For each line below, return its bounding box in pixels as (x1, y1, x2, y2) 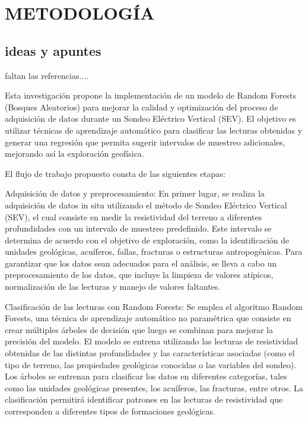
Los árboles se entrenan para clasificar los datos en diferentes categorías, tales (5, 370, 287, 382)
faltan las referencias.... (5, 69, 89, 81)
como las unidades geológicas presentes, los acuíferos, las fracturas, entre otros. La (5, 381, 303, 394)
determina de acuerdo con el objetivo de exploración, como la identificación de (5, 233, 290, 246)
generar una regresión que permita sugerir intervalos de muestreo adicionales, (5, 135, 285, 148)
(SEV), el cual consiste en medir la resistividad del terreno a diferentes (5, 210, 262, 223)
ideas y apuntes (5, 41, 101, 59)
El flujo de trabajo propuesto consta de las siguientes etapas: (5, 167, 226, 179)
